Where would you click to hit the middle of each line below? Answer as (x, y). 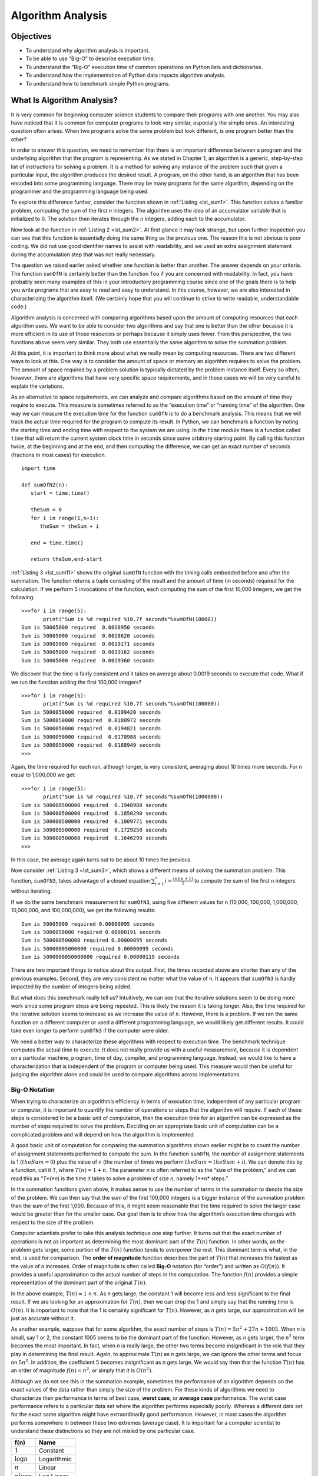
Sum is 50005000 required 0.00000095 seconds (88, 924)
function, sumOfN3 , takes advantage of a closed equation (80, 880)
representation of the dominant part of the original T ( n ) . (79, 1283)
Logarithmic (55, 1459)
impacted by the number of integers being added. (71, 987)
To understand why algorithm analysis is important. (88, 51)
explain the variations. (38, 386)
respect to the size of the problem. (53, 1222)
